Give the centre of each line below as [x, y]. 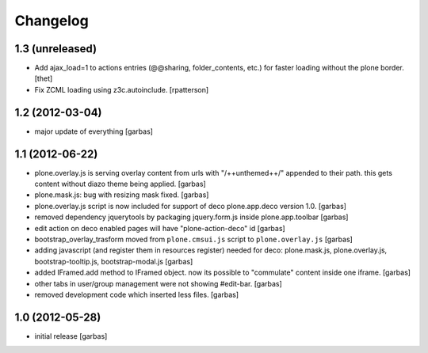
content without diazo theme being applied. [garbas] [120, 184]
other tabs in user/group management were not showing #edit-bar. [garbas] [159, 283]
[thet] [44, 78]
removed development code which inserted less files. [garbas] [137, 294]
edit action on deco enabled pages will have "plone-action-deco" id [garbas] [160, 228]
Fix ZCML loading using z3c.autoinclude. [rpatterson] [122, 89]
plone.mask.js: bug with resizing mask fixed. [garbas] [122, 195]
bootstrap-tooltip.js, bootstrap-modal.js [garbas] [114, 261]
